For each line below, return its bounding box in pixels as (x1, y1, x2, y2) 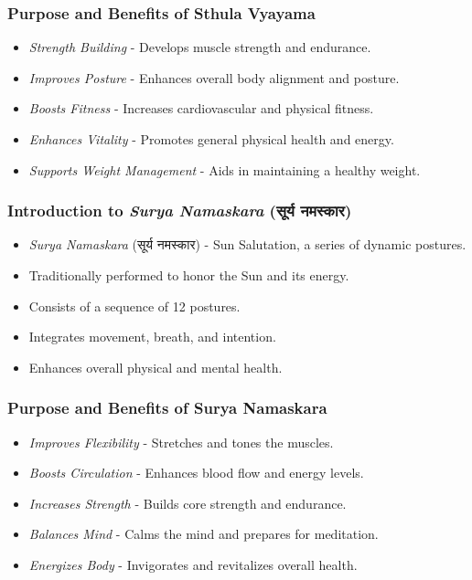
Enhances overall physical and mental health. (28, 357, 283, 376)
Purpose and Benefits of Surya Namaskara (7, 396, 327, 419)
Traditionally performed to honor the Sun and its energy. (28, 266, 349, 284)
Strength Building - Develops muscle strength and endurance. (28, 37, 371, 57)
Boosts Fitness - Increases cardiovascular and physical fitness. (28, 99, 374, 118)
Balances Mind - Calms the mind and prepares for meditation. (28, 524, 379, 543)
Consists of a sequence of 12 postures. (28, 296, 241, 315)
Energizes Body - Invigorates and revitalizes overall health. (28, 554, 358, 574)
